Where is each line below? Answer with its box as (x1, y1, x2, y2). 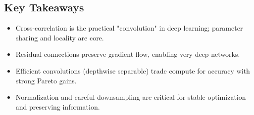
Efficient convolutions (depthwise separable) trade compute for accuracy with (15, 65, 250, 76)
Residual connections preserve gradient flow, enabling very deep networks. (15, 49, 240, 59)
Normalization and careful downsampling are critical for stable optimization (15, 92, 246, 102)
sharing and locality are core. (15, 32, 104, 42)
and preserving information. (15, 101, 100, 112)
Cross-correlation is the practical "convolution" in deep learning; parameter (15, 23, 243, 33)
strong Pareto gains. (15, 75, 77, 85)
